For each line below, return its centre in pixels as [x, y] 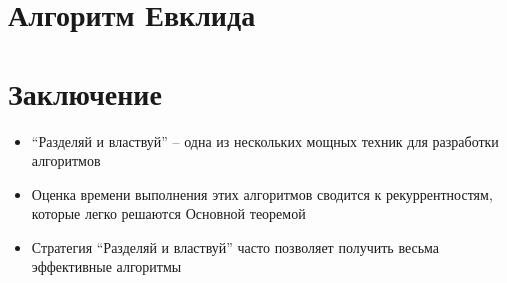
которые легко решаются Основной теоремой [168, 213]
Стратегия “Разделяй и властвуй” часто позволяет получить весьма [235, 246]
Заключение [85, 92]
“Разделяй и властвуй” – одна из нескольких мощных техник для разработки [265, 140]
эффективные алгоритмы [106, 266]
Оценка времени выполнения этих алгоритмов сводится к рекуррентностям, [262, 193]
